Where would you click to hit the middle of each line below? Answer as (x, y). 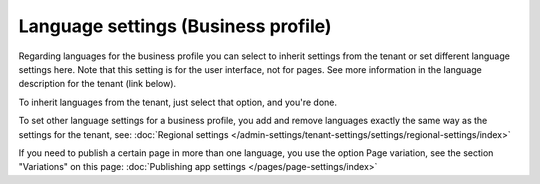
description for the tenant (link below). (97, 84)
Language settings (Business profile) (175, 26)
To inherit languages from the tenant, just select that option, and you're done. (178, 102)
